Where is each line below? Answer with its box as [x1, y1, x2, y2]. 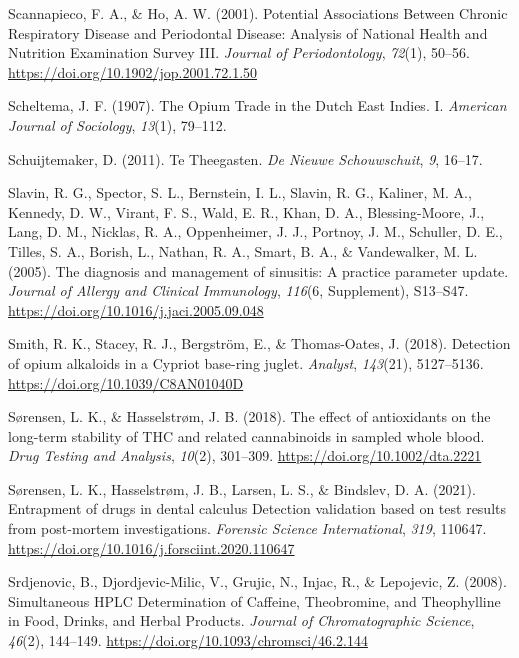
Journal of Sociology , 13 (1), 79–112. [8, 114, 227, 135]
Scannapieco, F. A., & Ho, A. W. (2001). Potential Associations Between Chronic [8, 3, 508, 23]
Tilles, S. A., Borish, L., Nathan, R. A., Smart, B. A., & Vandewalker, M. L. [8, 240, 478, 261]
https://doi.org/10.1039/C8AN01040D [8, 372, 244, 393]
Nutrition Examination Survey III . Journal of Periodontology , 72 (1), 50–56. [8, 42, 470, 63]
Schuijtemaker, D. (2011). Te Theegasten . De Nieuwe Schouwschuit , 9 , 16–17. [8, 148, 483, 169]
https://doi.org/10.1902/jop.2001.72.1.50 [8, 61, 258, 82]
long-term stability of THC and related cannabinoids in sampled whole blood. [8, 425, 485, 446]
